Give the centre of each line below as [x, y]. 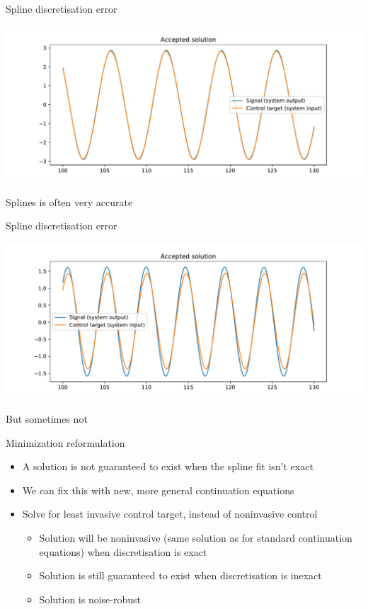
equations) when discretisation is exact [123, 551]
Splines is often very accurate [69, 201]
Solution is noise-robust [90, 599]
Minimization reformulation [65, 442]
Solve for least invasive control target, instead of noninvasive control [170, 514]
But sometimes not [47, 418]
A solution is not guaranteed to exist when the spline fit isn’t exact [168, 466]
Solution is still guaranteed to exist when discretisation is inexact [180, 575]
